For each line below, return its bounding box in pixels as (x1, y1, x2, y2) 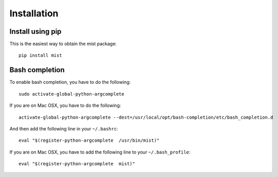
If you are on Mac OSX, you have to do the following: (9, 102, 121, 108)
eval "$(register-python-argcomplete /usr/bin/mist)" (18, 138, 160, 143)
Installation (9, 8, 59, 19)
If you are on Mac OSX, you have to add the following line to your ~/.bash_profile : (9, 149, 191, 155)
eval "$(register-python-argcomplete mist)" (18, 161, 136, 167)
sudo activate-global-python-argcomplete (18, 91, 124, 97)
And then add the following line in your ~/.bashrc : (9, 125, 118, 131)
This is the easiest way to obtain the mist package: (9, 41, 117, 47)
